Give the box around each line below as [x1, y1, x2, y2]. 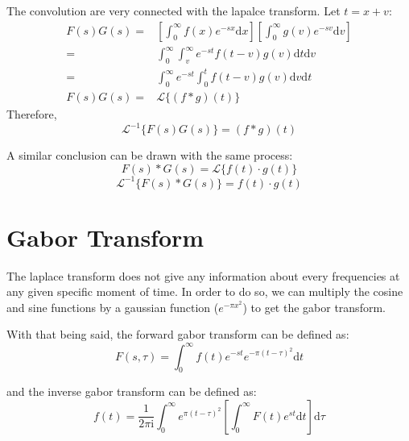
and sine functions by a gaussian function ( [6, 298, 219, 315]
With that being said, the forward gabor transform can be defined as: [6, 326, 349, 343]
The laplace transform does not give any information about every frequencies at [6, 267, 400, 284]
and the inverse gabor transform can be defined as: [6, 383, 257, 400]
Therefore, [6, 106, 57, 123]
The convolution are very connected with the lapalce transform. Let [6, 2, 341, 19]
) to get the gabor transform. [242, 298, 386, 315]
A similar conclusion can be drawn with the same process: [6, 147, 293, 164]
